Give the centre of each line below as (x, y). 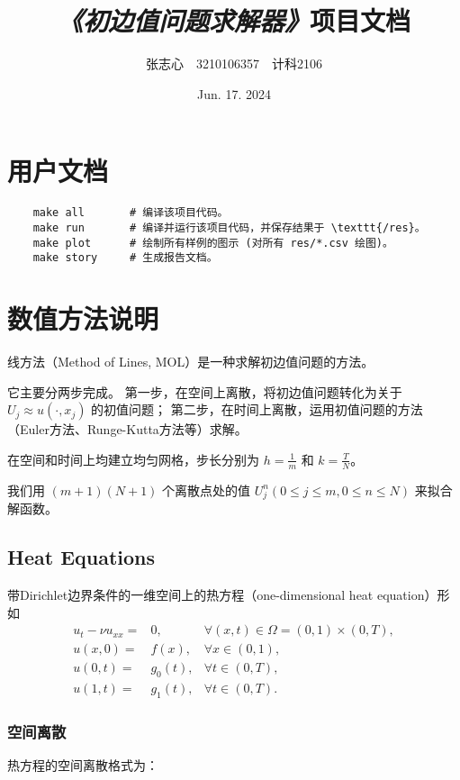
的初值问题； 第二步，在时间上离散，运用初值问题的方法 (257, 409)
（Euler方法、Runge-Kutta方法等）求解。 (127, 429)
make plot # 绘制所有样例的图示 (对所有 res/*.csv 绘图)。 (213, 243)
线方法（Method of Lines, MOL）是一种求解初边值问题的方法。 (191, 361)
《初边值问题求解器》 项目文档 (234, 21)
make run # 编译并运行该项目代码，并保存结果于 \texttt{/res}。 (229, 227)
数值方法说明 (83, 318)
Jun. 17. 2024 (234, 93)
